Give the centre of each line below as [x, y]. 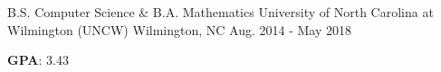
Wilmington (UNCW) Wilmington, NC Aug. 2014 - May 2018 [179, 29]
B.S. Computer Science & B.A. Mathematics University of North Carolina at [220, 12]
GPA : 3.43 [38, 60]
